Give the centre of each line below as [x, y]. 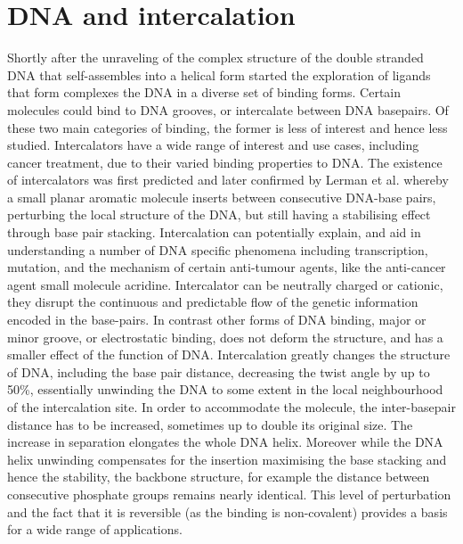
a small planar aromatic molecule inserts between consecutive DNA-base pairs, [222, 197]
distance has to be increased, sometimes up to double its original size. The [210, 424]
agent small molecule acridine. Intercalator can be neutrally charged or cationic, [225, 284]
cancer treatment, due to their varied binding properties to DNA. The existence [225, 162]
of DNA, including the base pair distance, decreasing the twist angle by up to [219, 371]
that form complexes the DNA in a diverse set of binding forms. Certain [204, 92]
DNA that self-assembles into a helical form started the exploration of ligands [219, 74]
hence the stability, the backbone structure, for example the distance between [219, 477]
